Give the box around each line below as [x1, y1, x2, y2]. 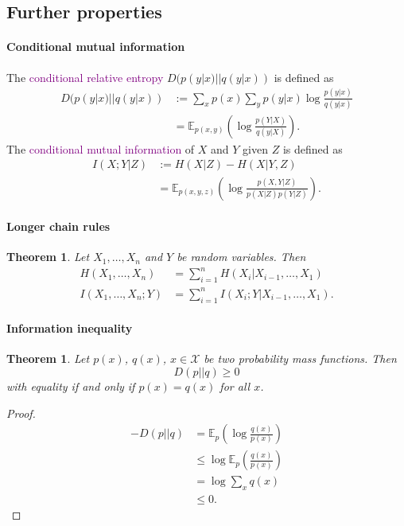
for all [219, 377, 251, 394]
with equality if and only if [6, 377, 135, 394]
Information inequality [6, 320, 133, 337]
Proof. [6, 404, 36, 421]
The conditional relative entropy [6, 68, 164, 85]
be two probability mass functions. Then [204, 350, 397, 367]
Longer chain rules [6, 218, 111, 235]
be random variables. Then [177, 248, 306, 265]
